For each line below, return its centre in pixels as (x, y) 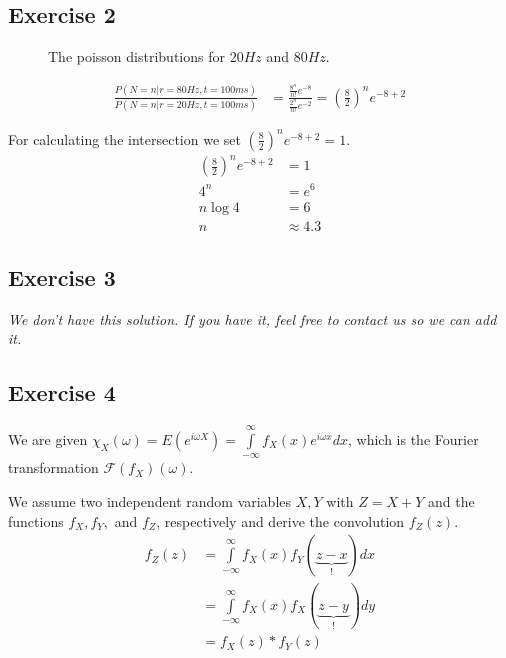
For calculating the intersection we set (124, 138)
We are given (48, 439)
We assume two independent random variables (150, 501)
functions (36, 520)
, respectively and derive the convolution (280, 520)
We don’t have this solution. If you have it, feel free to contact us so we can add (252, 318)
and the (451, 501)
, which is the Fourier (413, 439)
